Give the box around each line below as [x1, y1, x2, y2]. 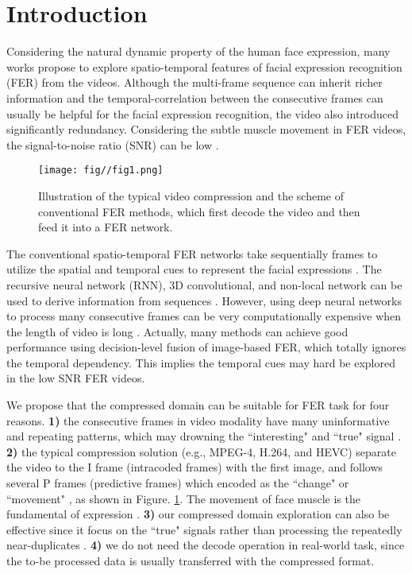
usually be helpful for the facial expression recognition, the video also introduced [6, 105, 399, 122]
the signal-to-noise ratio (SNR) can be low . [6, 136, 219, 153]
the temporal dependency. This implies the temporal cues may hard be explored [6, 354, 395, 370]
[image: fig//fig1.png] [38, 165, 164, 176]
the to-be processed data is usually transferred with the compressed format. [6, 553, 375, 568]
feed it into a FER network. [38, 219, 173, 235]
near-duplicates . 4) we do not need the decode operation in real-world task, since [6, 537, 405, 553]
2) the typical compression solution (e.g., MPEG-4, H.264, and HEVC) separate [6, 443, 396, 460]
